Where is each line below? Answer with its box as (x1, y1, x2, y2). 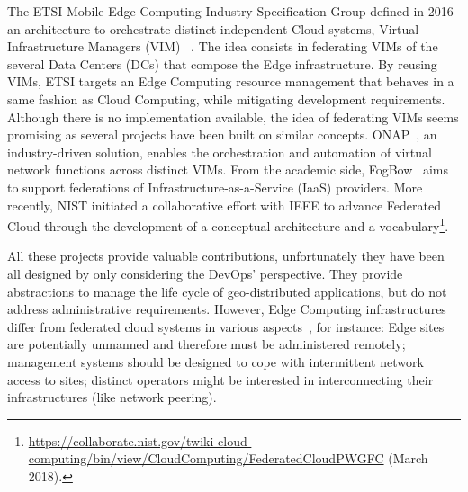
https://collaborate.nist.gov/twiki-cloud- (28, 431, 252, 450)
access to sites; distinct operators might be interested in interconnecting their (7, 370, 434, 389)
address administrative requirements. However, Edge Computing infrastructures (7, 300, 446, 318)
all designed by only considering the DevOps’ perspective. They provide (7, 264, 403, 282)
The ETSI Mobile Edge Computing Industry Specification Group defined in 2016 (7, 2, 454, 20)
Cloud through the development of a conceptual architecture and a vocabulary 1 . (7, 214, 449, 235)
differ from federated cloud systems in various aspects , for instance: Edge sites (7, 317, 445, 335)
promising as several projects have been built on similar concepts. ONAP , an (7, 125, 437, 144)
